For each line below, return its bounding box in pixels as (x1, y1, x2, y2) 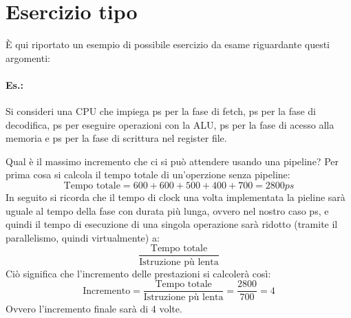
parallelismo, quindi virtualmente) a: (6, 230, 160, 244)
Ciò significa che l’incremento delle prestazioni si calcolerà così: (6, 266, 271, 280)
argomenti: (6, 50, 50, 65)
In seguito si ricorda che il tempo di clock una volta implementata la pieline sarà (6, 190, 345, 204)
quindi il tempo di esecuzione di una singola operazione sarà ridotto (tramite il (6, 217, 338, 231)
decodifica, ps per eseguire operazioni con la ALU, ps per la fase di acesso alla (6, 117, 334, 131)
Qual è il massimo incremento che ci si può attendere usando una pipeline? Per (6, 153, 339, 168)
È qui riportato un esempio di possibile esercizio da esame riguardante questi (6, 37, 330, 52)
